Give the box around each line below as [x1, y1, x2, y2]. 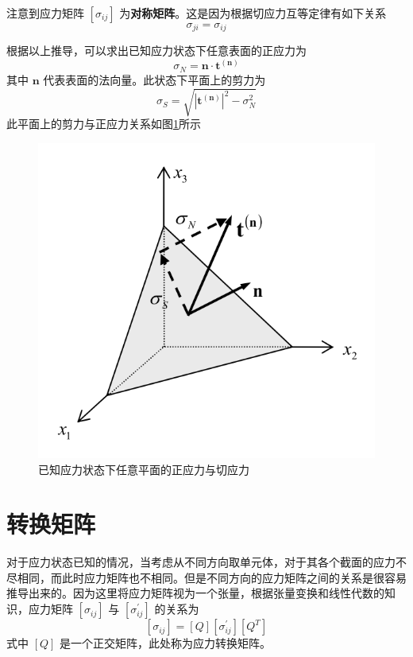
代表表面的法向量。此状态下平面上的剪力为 [43, 71, 266, 87]
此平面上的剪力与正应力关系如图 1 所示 [6, 115, 201, 132]
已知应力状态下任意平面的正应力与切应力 [38, 461, 249, 477]
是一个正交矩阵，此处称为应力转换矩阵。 [60, 635, 272, 651]
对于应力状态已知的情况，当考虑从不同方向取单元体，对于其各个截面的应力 [6, 554, 396, 570]
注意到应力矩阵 [6, 5, 84, 21]
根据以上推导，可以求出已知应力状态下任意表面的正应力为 [6, 42, 307, 59]
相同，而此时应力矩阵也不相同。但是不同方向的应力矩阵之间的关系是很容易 [17, 569, 407, 585]
